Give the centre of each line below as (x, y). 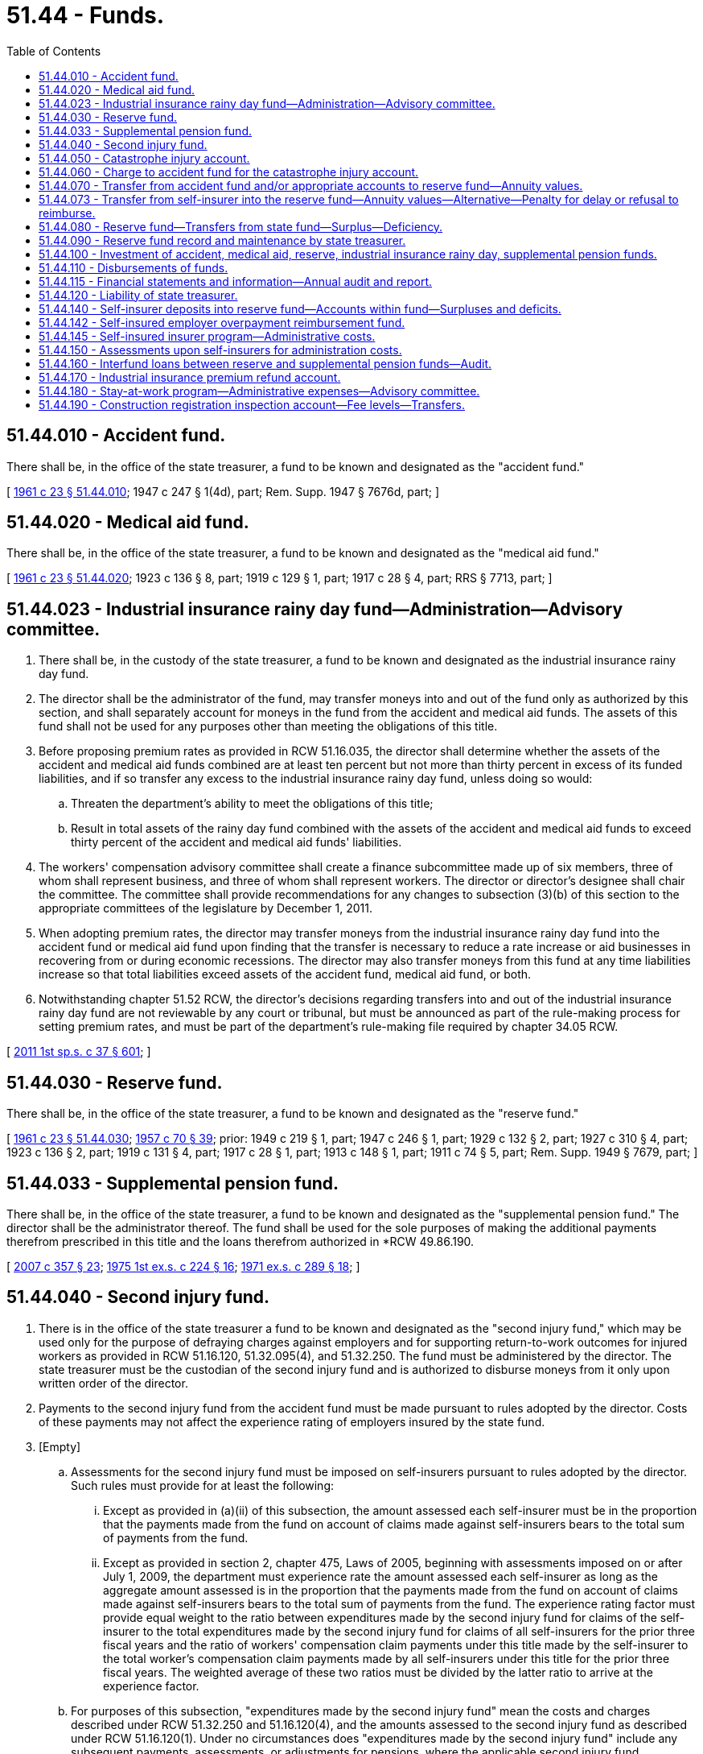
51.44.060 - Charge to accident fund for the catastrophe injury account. (229, 172)
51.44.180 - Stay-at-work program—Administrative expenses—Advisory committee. (259, 391)
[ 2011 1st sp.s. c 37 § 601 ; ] (79, 1052)
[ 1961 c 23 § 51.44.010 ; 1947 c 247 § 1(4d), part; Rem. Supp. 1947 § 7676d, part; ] (223, 491)
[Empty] (60, 1446)
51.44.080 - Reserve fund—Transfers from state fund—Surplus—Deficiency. (241, 226)
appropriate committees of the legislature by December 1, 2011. (206, 908)
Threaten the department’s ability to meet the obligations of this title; (252, 804)
